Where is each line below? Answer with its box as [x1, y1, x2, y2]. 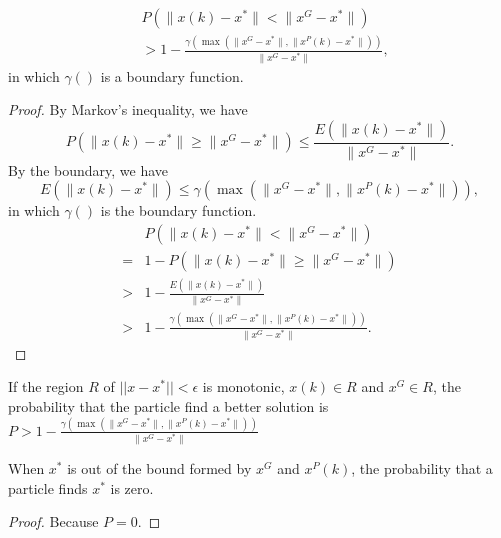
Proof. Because [8, 511, 99, 532]
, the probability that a [351, 458, 493, 479]
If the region [8, 376, 84, 397]
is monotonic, [202, 376, 285, 397]
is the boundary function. [100, 200, 257, 221]
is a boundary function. [100, 65, 244, 86]
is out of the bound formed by [67, 458, 252, 479]
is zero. [110, 477, 154, 498]
